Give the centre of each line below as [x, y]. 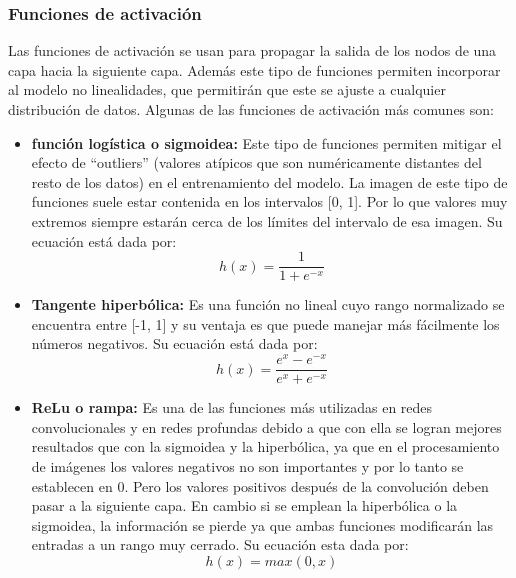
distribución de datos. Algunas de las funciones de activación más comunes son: [251, 109]
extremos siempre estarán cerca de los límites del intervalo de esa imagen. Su [267, 220]
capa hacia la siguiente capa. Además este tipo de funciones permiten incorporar [254, 69]
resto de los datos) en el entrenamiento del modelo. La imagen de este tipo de [269, 181]
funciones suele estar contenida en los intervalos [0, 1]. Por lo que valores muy [269, 201]
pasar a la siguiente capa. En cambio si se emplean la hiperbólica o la [244, 505]
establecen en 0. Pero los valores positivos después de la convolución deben [260, 485]
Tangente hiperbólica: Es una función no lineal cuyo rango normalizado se [268, 304]
